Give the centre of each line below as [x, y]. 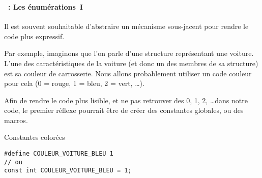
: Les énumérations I [46, 6]
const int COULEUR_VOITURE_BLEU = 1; [68, 171]
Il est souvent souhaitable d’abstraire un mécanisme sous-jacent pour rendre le [126, 26]
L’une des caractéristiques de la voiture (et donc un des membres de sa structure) [131, 63]
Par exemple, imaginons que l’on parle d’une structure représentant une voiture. [129, 53]
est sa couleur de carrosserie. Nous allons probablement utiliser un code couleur [128, 73]
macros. [16, 120]
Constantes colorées [35, 137]
